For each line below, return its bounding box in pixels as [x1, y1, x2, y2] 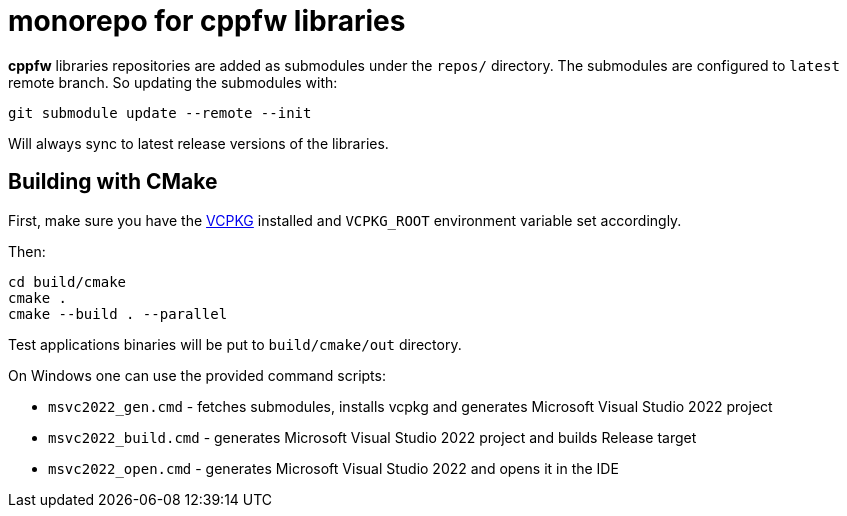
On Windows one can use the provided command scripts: [8, 366, 386, 384]
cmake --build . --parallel [8, 305, 228, 322]
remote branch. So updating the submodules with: [8, 73, 338, 91]
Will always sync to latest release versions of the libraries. [8, 134, 389, 152]
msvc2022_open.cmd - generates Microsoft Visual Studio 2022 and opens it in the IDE [48, 459, 619, 477]
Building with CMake [8, 169, 218, 195]
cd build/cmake [8, 273, 127, 290]
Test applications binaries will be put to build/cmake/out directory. [8, 335, 462, 353]
